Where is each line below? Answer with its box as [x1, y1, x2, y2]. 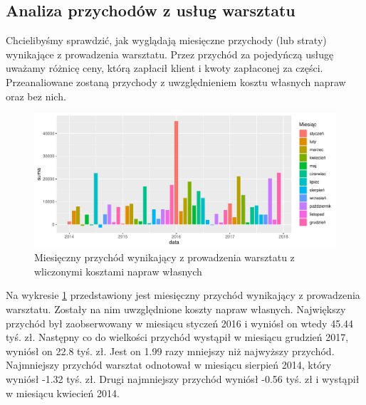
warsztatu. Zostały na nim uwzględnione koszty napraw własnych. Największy [6, 301, 346, 316]
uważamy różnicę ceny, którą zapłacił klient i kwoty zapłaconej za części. [6, 61, 323, 75]
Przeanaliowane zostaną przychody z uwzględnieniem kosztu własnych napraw [6, 74, 346, 89]
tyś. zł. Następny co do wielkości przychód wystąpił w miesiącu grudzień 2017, [6, 330, 349, 344]
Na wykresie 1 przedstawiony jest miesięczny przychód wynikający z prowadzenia [6, 288, 360, 303]
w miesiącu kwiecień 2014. [6, 385, 120, 400]
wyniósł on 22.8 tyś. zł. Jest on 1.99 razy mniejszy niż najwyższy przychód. [6, 343, 335, 358]
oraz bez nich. [6, 88, 66, 103]
